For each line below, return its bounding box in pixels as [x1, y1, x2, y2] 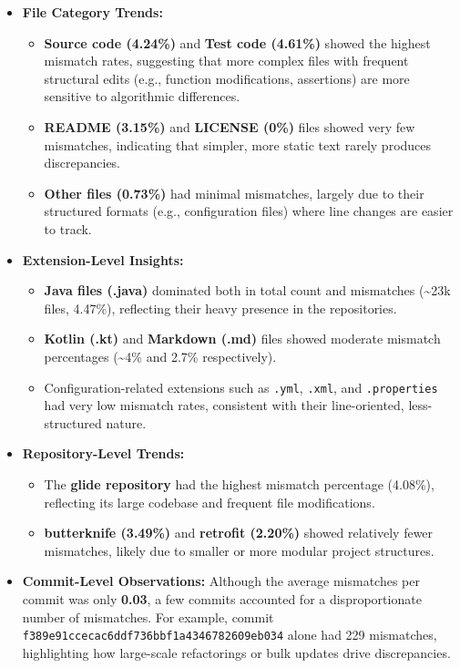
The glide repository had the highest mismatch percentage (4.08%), [44, 474, 434, 493]
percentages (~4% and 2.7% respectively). [44, 346, 277, 365]
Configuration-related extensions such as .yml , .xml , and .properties [44, 377, 438, 396]
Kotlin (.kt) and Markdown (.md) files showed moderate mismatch [44, 329, 441, 348]
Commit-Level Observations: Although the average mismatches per [22, 571, 420, 591]
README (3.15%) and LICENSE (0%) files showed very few [44, 117, 415, 136]
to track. [44, 219, 92, 238]
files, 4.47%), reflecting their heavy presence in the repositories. [44, 298, 397, 317]
